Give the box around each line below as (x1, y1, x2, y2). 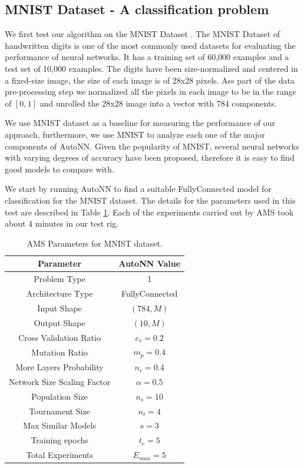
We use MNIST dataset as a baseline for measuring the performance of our (5, 117, 276, 129)
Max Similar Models (23, 419, 96, 432)
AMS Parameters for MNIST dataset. (27, 237, 163, 249)
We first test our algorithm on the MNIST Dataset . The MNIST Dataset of (5, 28, 280, 40)
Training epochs (31, 434, 88, 446)
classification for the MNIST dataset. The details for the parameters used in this (5, 194, 296, 206)
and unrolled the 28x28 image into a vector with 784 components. (39, 97, 277, 109)
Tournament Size (29, 404, 90, 417)
